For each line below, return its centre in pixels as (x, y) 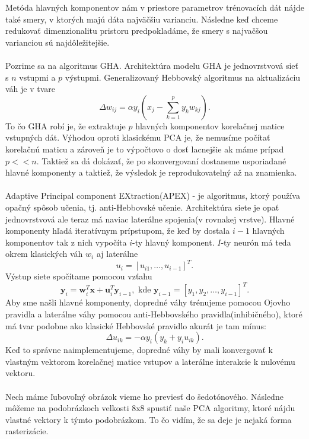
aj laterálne (117, 254)
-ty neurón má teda (256, 242)
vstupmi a (37, 77)
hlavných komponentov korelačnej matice (210, 125)
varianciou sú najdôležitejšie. (58, 42)
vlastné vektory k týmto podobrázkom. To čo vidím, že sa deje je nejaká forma (149, 419)
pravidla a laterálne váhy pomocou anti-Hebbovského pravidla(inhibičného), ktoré (154, 314)
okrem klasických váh (44, 254)
